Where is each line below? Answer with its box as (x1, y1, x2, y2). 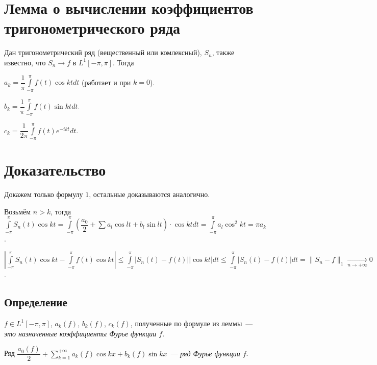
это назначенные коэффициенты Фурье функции (4, 328, 157, 338)
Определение (4, 294, 67, 310)
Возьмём (4, 206, 31, 216)
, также (212, 47, 235, 58)
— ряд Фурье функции (170, 348, 240, 358)
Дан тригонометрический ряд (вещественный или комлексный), (4, 47, 202, 58)
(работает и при (82, 77, 131, 87)
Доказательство (4, 159, 106, 180)
